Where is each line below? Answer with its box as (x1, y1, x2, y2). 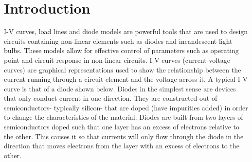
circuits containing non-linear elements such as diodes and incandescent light (4, 36, 233, 46)
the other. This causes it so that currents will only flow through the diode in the (4, 131, 244, 141)
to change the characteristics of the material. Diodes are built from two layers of (4, 112, 243, 122)
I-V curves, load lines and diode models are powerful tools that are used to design (4, 26, 248, 36)
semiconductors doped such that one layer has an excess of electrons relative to (4, 122, 240, 132)
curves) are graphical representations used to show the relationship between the (4, 64, 241, 74)
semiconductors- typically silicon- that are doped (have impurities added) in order (4, 102, 248, 112)
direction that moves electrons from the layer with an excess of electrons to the (4, 141, 239, 151)
